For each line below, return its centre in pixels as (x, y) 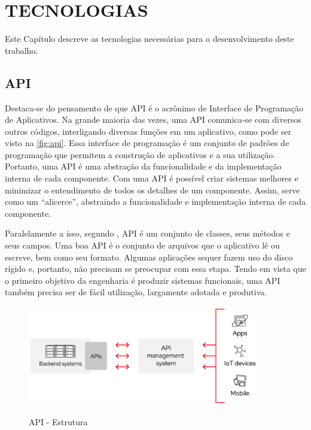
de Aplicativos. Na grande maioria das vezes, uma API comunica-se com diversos (153, 119)
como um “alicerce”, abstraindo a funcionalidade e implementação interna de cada (155, 202)
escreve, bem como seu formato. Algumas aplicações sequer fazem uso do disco (149, 257)
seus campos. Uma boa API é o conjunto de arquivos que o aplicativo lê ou (142, 245)
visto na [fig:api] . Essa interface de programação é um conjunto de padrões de (147, 143)
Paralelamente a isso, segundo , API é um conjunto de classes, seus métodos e (147, 233)
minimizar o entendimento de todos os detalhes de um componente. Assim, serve (153, 190)
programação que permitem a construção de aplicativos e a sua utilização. (140, 154)
